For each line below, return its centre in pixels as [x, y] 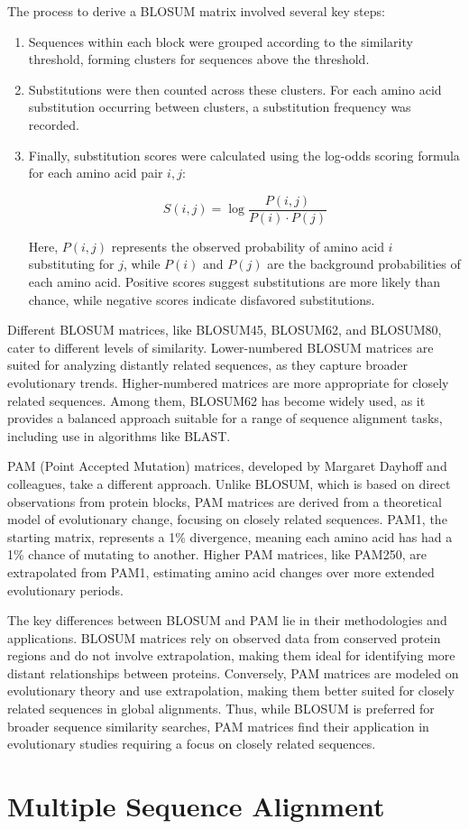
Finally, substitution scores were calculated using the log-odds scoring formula [244, 155]
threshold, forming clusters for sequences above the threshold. [199, 59]
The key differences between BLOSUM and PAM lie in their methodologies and [227, 620]
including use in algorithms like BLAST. [119, 435]
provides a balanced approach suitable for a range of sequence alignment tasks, [225, 418]
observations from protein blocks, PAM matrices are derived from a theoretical [225, 501]
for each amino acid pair [96, 173]
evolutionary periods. [65, 590]
